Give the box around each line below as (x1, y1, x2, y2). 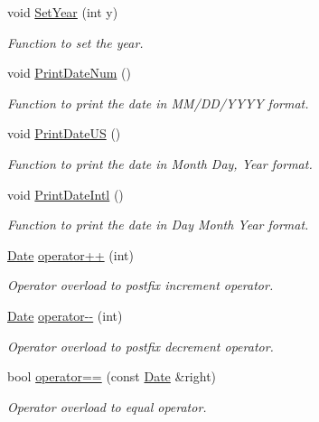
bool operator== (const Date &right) (7, 367, 217, 386)
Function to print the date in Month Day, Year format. (7, 154, 313, 173)
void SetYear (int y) (7, 3, 118, 21)
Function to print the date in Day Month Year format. (7, 215, 309, 234)
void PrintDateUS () (7, 124, 121, 143)
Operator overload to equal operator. (7, 397, 207, 416)
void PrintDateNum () (7, 63, 131, 82)
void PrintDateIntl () (7, 184, 124, 203)
